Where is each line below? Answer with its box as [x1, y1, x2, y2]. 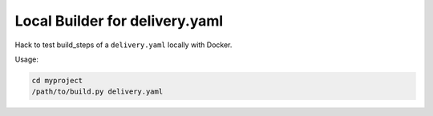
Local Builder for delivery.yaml [14, 12, 224, 30]
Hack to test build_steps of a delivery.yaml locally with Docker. [14, 40, 233, 50]
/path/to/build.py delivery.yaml [31, 87, 164, 96]
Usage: [14, 54, 39, 64]
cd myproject [31, 76, 83, 85]
